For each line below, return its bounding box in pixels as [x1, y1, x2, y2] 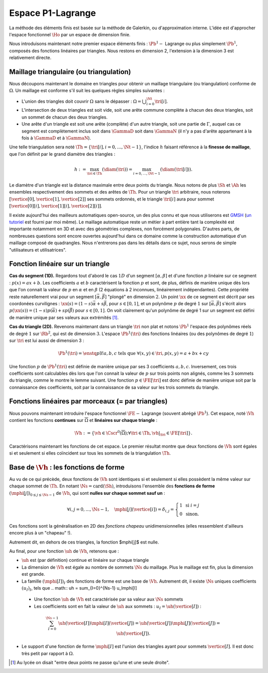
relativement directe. [9, 55, 52, 61]
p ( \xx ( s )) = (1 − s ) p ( [9, 308, 52, 314]
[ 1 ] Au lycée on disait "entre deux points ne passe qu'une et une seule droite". [10, 659, 170, 665]
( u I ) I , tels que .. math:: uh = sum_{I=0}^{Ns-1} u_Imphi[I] [21, 585, 137, 592]
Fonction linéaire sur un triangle [9, 260, 110, 268]
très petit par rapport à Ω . [21, 650, 74, 656]
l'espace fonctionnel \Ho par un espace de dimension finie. [9, 31, 131, 37]
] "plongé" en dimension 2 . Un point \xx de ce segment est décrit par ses [105, 293, 255, 300]
